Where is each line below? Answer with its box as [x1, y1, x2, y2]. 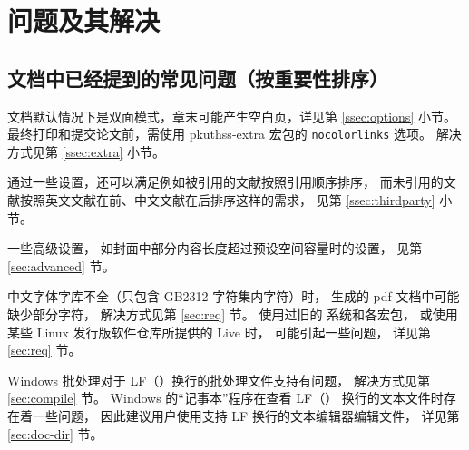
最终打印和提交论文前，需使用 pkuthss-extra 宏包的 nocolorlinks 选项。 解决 [7, 124, 462, 143]
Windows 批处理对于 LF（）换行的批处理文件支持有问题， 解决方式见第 [7, 370, 430, 389]
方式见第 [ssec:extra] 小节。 [7, 142, 166, 161]
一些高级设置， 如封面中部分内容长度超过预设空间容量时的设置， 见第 [7, 239, 423, 258]
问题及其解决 [7, 2, 161, 39]
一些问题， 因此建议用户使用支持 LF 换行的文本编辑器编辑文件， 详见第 [32, 406, 460, 425]
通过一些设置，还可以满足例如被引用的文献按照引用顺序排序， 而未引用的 [7, 172, 444, 191]
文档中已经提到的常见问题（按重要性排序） [7, 64, 388, 92]
